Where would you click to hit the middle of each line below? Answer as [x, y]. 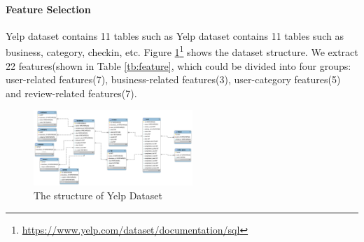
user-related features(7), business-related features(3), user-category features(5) [173, 79]
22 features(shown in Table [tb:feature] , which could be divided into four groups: [178, 65]
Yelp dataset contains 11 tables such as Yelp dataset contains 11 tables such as [175, 35]
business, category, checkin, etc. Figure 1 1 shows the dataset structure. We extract [182, 51]
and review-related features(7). [71, 93]
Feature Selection [48, 9]
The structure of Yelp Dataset [98, 195]
